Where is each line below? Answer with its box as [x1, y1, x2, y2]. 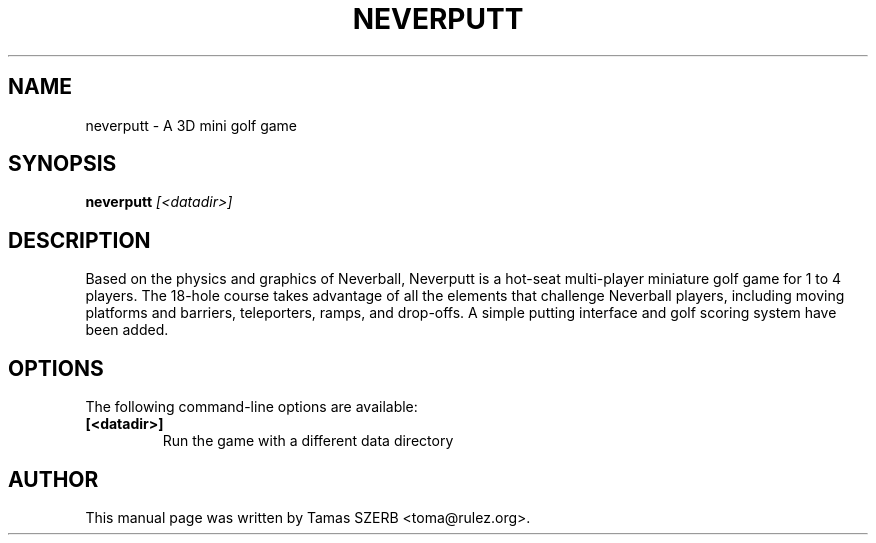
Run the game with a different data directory [162, 432, 454, 450]
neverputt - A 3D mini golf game [85, 116, 298, 134]
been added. [85, 321, 169, 339]
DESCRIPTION [8, 227, 151, 253]
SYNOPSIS [8, 151, 117, 177]
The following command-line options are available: [85, 398, 418, 416]
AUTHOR [8, 466, 99, 492]
